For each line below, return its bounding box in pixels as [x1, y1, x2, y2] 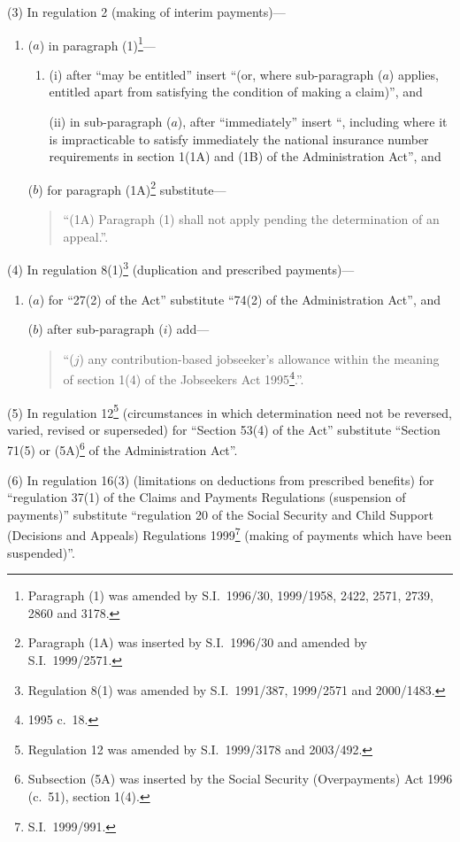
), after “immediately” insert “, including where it [177, 112, 448, 131]
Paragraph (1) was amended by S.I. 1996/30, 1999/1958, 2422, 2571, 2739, [27, 586, 433, 605]
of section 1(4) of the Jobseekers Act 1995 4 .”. [63, 367, 304, 388]
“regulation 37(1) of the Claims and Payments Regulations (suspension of [7, 488, 406, 506]
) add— [167, 320, 210, 338]
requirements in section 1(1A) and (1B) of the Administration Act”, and [49, 147, 441, 166]
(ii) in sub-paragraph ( [49, 112, 172, 131]
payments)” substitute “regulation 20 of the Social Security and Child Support [7, 505, 433, 523]
